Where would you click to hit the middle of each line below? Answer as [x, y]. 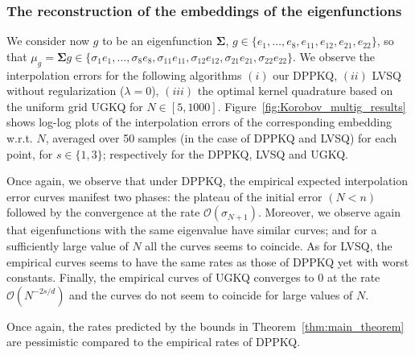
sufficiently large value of [68, 245]
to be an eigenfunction [158, 41]
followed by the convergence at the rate [103, 212]
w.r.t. [20, 137]
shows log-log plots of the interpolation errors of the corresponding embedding [199, 122]
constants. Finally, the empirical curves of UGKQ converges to [160, 277]
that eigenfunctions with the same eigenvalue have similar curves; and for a [192, 230]
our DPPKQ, [305, 74]
